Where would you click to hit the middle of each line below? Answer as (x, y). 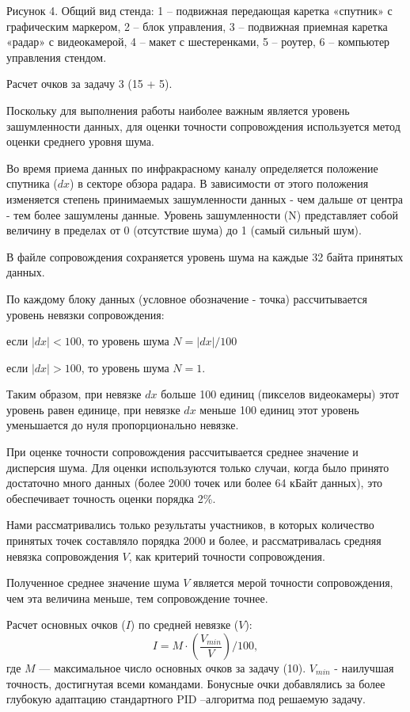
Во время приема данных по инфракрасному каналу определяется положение (192, 168)
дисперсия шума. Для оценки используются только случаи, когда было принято (198, 467)
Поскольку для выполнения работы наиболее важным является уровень (178, 110)
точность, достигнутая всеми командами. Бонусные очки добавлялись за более (196, 683)
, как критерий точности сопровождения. (227, 556)
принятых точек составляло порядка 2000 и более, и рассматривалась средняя (194, 541)
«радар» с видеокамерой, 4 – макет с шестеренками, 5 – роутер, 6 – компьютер (198, 42)
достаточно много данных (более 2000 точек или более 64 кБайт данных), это (195, 483)
